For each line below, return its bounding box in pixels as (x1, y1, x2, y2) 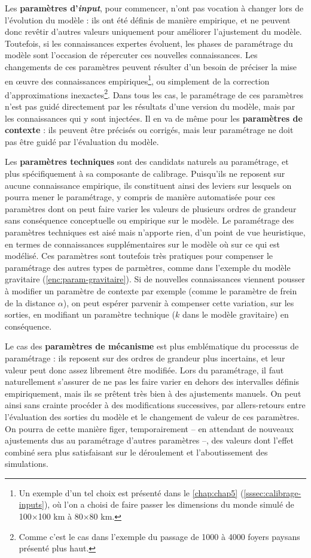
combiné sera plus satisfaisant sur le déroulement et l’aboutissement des (5, 445, 268, 458)
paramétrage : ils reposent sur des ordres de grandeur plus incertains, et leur (5, 351, 285, 364)
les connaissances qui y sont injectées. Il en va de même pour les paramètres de (5, 111, 303, 124)
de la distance (5, 296, 56, 309)
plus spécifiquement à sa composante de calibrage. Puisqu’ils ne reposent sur (5, 167, 285, 180)
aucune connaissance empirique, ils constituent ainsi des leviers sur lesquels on (5, 179, 292, 191)
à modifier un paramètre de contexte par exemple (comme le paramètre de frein (5, 284, 297, 297)
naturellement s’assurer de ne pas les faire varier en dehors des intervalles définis (5, 375, 300, 388)
